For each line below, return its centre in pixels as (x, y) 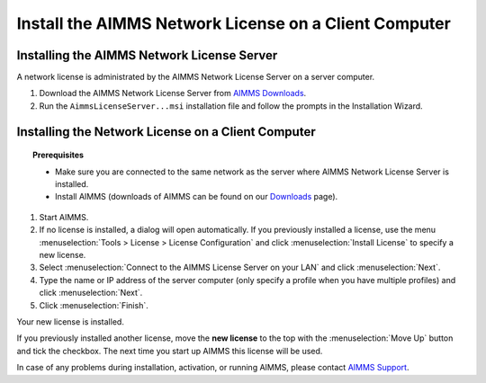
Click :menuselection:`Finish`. (94, 305)
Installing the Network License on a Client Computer (166, 132)
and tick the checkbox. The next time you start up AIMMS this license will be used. (170, 351)
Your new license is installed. (71, 321)
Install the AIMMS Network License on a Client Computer (234, 23)
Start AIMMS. (64, 217)
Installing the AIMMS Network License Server (147, 55)
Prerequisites (58, 155)
